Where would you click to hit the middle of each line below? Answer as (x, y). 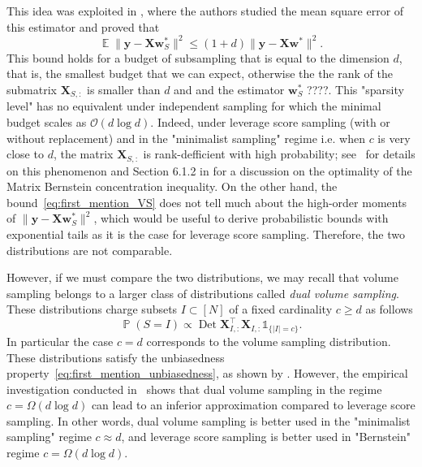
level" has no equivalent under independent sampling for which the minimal (194, 106)
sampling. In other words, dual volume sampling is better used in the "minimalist (209, 420)
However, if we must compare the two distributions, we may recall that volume (202, 277)
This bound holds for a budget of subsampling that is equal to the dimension (198, 57)
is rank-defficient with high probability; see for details (279, 154)
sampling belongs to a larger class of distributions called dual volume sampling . (203, 293)
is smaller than (124, 89)
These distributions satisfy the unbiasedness (116, 357)
